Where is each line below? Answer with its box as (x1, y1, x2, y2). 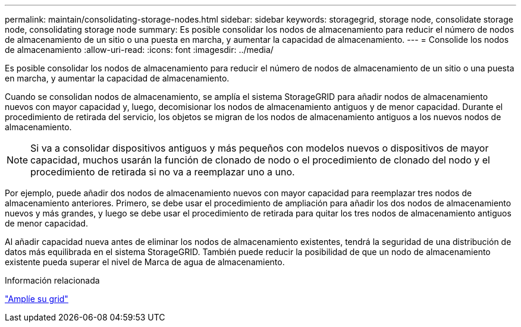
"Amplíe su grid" (5, 294, 68, 304)
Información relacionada (5, 275, 100, 285)
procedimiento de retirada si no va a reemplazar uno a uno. (30, 166, 295, 178)
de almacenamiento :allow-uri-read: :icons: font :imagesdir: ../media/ (5, 45, 274, 55)
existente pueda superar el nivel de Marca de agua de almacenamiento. (5, 257, 285, 267)
